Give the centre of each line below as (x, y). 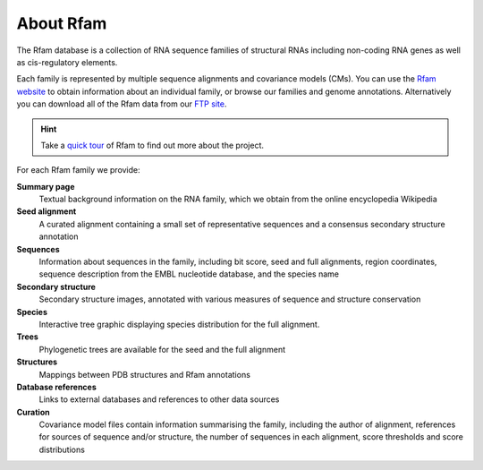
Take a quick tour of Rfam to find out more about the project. (152, 145)
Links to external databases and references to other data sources (159, 399)
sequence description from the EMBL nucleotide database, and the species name (189, 274)
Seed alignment (47, 211)
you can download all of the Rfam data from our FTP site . (122, 104)
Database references (57, 387)
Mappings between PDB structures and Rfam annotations (144, 374)
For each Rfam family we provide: (78, 170)
